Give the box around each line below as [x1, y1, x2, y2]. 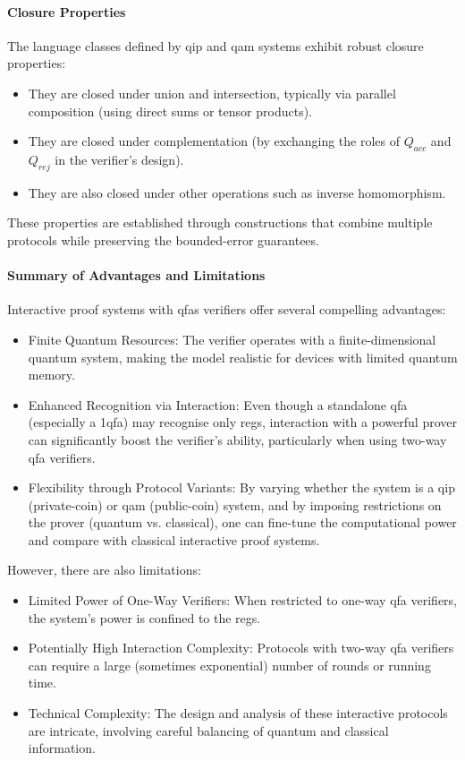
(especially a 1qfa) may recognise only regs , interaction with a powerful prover [28, 413, 457, 431]
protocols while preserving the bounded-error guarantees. [7, 230, 319, 249]
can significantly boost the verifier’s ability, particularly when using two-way [28, 430, 447, 448]
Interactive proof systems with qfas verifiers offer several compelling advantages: [7, 300, 446, 319]
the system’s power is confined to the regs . [28, 608, 261, 627]
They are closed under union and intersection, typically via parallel [28, 83, 396, 102]
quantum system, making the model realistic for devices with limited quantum [28, 347, 458, 366]
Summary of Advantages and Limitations [7, 266, 266, 285]
